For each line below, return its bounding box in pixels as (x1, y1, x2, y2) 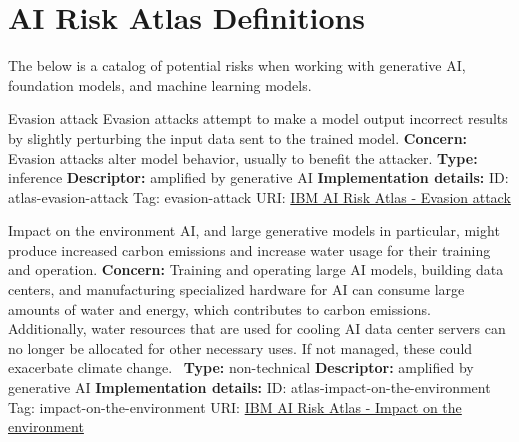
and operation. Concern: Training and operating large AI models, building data (8, 259, 504, 280)
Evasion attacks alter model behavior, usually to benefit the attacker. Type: (8, 147, 478, 168)
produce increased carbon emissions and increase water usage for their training (8, 239, 491, 260)
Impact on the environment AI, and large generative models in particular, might (8, 220, 500, 241)
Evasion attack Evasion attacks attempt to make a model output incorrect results (8, 108, 508, 129)
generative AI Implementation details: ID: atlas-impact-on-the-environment (8, 377, 491, 398)
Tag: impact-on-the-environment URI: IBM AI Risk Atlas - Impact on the (8, 396, 462, 417)
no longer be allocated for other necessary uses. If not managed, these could (8, 337, 473, 358)
